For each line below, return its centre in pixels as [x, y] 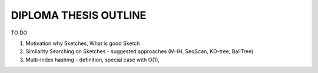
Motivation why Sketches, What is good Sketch [83, 43]
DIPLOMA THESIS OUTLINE [79, 15]
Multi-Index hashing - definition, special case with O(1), [93, 60]
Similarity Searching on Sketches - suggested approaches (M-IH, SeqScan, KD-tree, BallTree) [140, 51]
